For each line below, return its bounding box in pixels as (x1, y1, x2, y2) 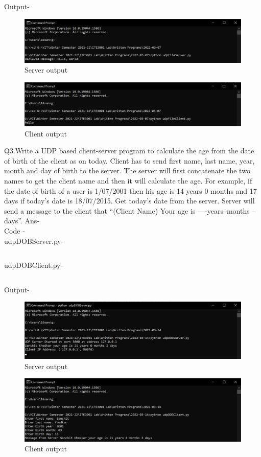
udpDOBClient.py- (4, 260, 63, 270)
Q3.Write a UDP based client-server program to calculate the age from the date (4, 145, 254, 156)
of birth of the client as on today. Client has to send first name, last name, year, (4, 155, 255, 166)
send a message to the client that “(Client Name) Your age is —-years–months (4, 205, 250, 216)
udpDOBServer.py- (4, 235, 64, 246)
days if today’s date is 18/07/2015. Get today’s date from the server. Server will (4, 195, 255, 206)
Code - (4, 225, 25, 236)
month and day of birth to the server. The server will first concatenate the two (4, 165, 250, 176)
